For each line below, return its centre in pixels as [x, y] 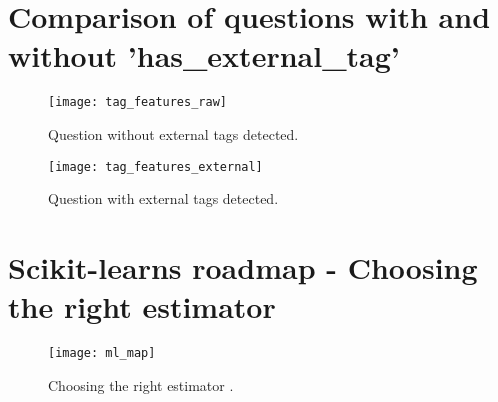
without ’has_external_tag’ [204, 55]
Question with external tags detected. [163, 198]
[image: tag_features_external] [155, 166]
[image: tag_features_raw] [137, 102]
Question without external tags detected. [173, 133]
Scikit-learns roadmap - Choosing [243, 267]
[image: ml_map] [102, 353]
